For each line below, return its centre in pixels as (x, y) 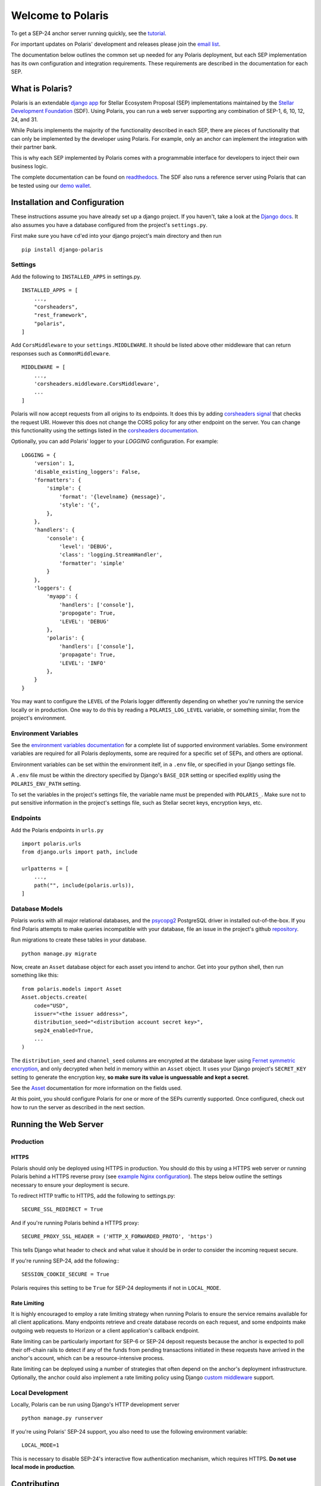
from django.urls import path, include (80, 852)
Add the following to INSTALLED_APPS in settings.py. (76, 276)
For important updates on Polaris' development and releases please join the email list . (116, 44)
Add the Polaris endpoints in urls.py (57, 830)
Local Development (40, 1393)
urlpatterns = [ (45, 869)
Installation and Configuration (67, 202)
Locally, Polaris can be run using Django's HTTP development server (95, 1404)
